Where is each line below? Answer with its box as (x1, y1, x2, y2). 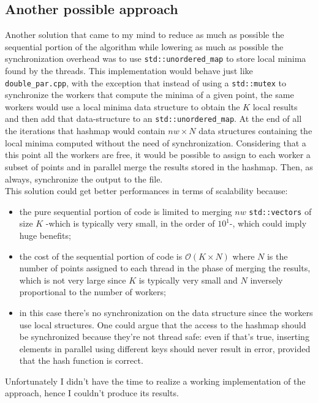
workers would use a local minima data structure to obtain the (5, 100, 240, 113)
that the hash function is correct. (19, 354, 143, 367)
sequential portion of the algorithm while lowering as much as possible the (5, 40, 284, 53)
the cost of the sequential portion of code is (19, 249, 183, 262)
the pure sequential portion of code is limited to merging (19, 205, 232, 217)
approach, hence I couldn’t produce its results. (5, 386, 179, 399)
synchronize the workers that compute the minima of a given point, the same (5, 88, 294, 101)
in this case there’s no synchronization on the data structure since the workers (19, 306, 313, 318)
